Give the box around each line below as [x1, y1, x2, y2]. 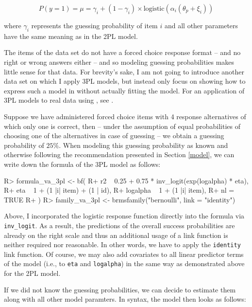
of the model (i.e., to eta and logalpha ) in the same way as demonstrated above [4, 258, 245, 269]
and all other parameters [164, 20, 238, 30]
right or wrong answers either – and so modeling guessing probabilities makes [4, 56, 235, 67]
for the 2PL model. [4, 268, 61, 278]
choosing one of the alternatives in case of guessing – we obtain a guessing [4, 130, 224, 141]
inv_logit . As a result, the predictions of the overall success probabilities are [4, 220, 235, 230]
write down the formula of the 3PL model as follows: [4, 159, 161, 169]
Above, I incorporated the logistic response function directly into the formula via [4, 211, 245, 221]
